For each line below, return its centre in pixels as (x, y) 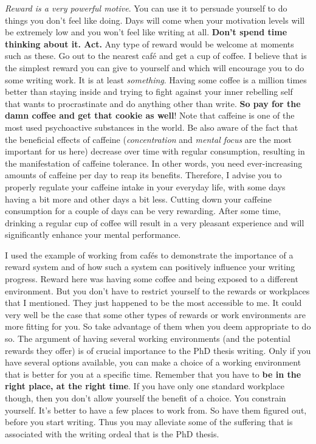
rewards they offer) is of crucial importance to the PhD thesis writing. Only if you (158, 350)
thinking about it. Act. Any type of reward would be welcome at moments (149, 43)
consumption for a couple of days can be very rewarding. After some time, (143, 211)
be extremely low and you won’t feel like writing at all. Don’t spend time (146, 32)
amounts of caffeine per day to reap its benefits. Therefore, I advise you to (143, 175)
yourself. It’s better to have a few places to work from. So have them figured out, (156, 410)
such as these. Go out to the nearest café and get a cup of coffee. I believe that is (156, 56)
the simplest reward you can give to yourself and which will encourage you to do (155, 67)
